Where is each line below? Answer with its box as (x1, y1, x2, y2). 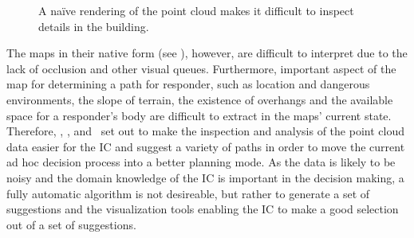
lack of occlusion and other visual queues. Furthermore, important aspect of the (6, 60, 396, 76)
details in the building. (38, 18, 149, 34)
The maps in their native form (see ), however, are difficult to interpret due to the (6, 45, 408, 61)
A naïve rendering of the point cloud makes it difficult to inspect (38, 2, 354, 18)
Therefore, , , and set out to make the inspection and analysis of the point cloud (6, 123, 404, 139)
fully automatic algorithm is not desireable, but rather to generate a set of (6, 185, 370, 201)
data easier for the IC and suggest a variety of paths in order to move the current (6, 138, 405, 154)
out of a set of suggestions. (6, 216, 136, 232)
